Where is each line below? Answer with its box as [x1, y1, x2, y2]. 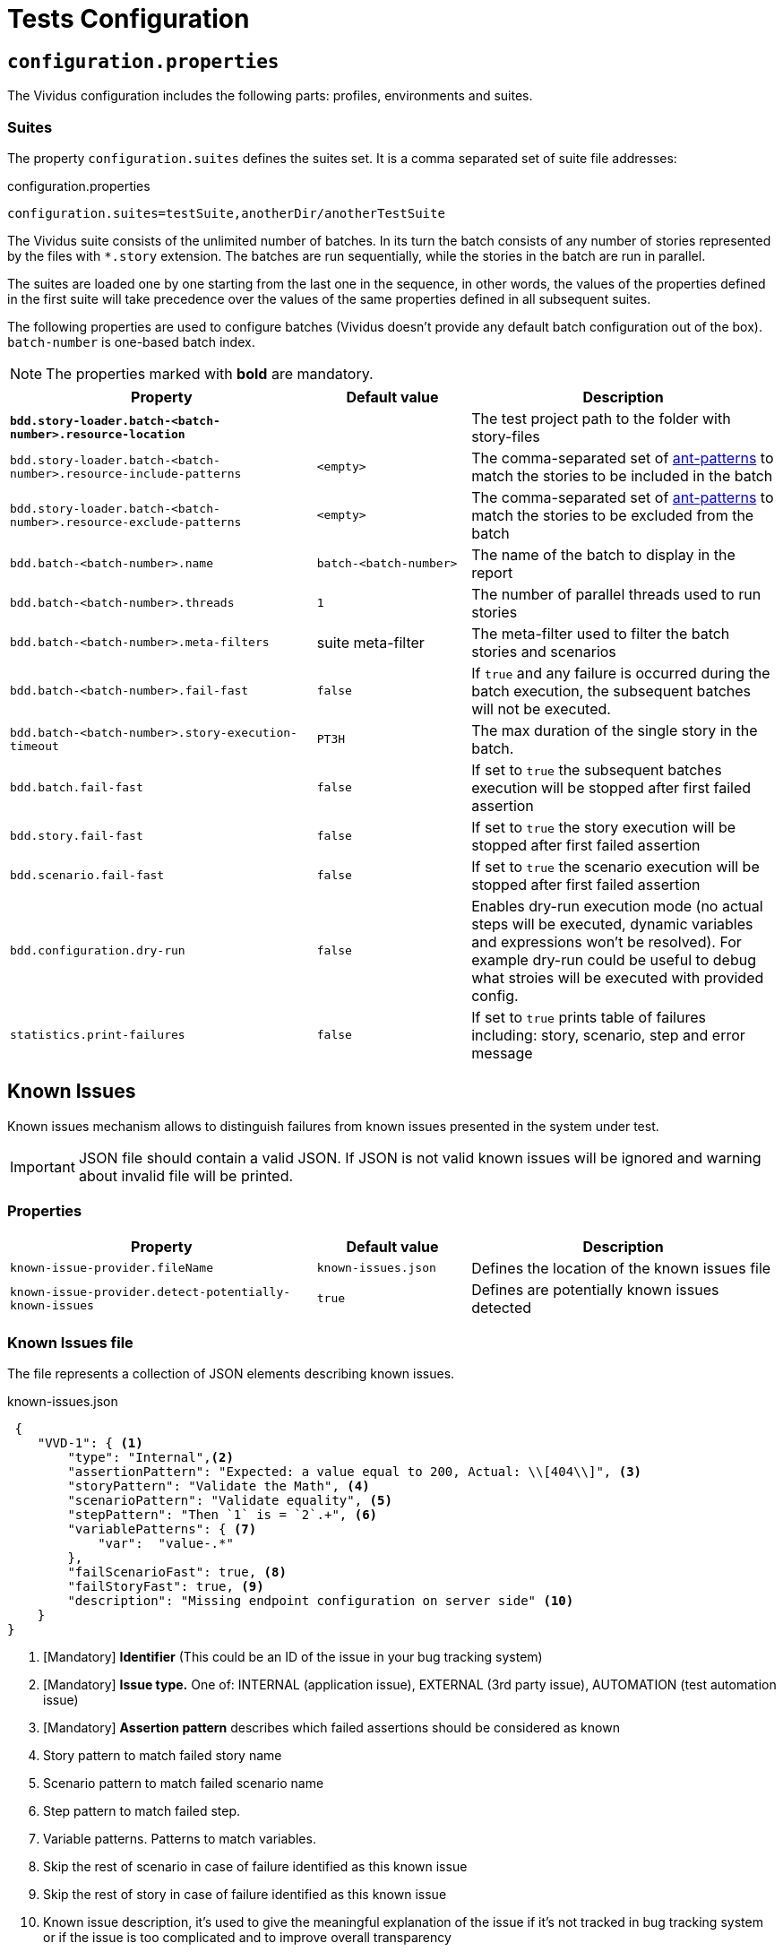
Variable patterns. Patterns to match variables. [43, 1831, 316, 1847]
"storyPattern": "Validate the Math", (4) [67, 1479, 370, 1494]
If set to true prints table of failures [471, 1007, 706, 1026]
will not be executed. [471, 699, 611, 718]
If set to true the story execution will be [471, 817, 736, 836]
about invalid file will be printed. [78, 1166, 294, 1185]
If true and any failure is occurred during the [471, 663, 770, 682]
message [471, 1043, 533, 1062]
